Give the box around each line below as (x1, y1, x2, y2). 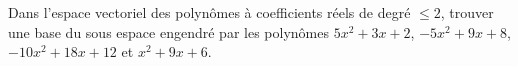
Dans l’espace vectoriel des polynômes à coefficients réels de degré (8, 2, 411, 22)
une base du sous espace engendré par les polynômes (8, 21, 329, 42)
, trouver (440, 2, 494, 22)
